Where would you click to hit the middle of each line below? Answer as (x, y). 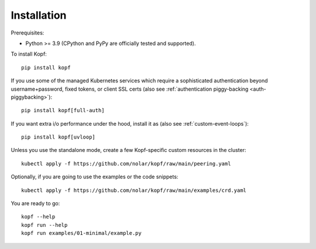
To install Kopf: (29, 54)
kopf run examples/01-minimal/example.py (81, 233)
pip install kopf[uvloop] (59, 137)
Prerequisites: (28, 33)
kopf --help (38, 217)
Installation (39, 15)
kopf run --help (44, 225)
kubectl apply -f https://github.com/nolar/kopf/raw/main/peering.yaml (126, 163)
